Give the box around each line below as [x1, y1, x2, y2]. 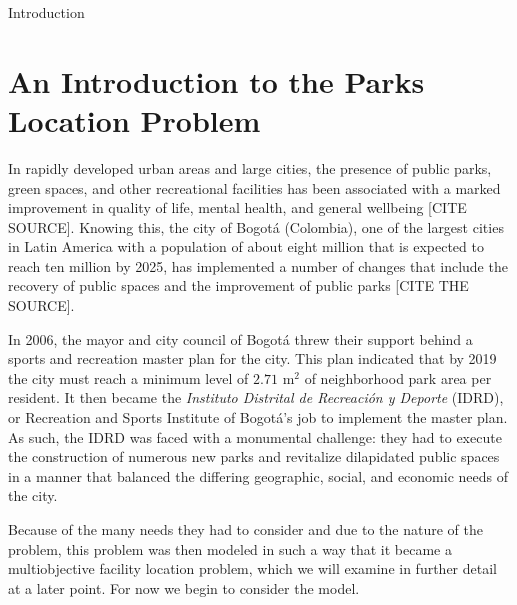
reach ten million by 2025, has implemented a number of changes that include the [8, 255, 508, 276]
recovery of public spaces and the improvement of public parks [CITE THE [8, 275, 469, 296]
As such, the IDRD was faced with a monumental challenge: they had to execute [8, 426, 502, 447]
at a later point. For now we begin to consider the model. [8, 577, 360, 598]
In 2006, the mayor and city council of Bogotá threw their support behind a [8, 328, 473, 349]
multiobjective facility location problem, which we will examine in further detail [8, 558, 497, 579]
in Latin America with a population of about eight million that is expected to [8, 236, 484, 257]
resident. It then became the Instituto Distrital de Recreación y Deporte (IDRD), [8, 387, 504, 408]
